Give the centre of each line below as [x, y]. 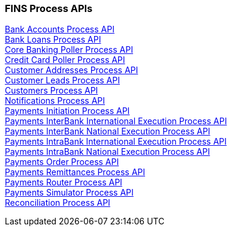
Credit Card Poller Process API [65, 60]
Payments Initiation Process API [67, 111]
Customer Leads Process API [62, 80]
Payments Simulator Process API [69, 193]
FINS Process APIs [49, 8]
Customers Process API [52, 91]
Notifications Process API [55, 101]
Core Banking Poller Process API [69, 50]
